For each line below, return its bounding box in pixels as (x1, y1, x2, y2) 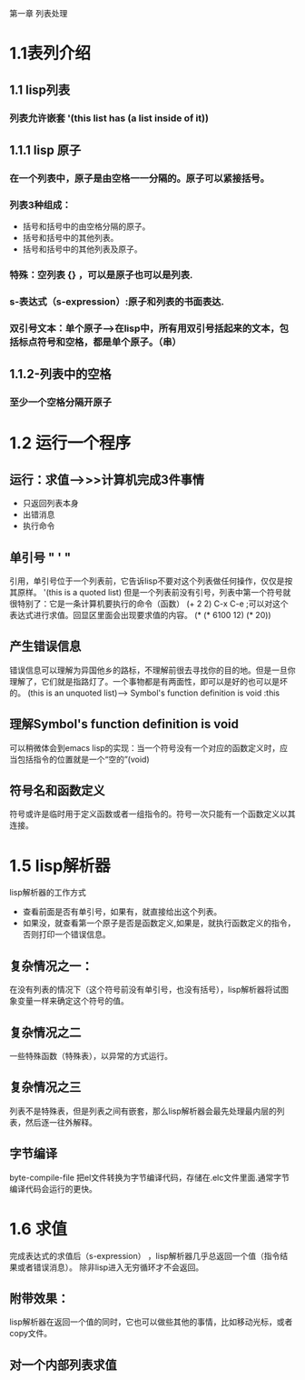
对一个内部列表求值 (9, 1357, 117, 1373)
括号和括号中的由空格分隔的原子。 (22, 221, 151, 232)
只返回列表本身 (22, 498, 79, 509)
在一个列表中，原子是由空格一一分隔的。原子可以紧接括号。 (9, 172, 271, 185)
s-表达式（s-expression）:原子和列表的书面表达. (9, 295, 225, 307)
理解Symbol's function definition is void (9, 716, 239, 732)
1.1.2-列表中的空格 (9, 366, 112, 382)
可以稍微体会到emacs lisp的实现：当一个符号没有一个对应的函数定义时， (9, 742, 280, 753)
